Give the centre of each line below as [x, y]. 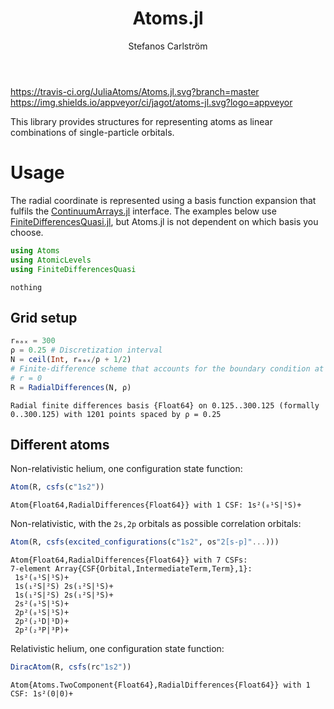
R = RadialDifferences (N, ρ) [71, 387]
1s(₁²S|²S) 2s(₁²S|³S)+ [64, 595]
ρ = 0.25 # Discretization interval [86, 350]
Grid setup [44, 317]
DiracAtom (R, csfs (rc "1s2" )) [71, 667]
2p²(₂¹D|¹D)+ [42, 622]
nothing [26, 287]
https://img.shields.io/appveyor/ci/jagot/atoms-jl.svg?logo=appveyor [151, 102]
